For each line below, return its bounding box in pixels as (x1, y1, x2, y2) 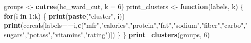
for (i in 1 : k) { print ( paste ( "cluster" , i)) (4, 11, 125, 21)
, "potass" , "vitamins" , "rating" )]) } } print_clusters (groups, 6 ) (25, 29, 210, 39)
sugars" (4, 29, 25, 39)
